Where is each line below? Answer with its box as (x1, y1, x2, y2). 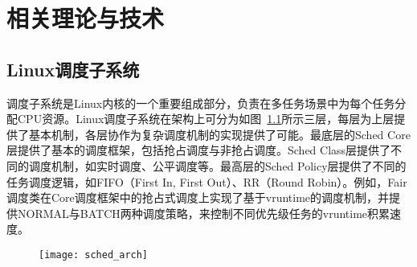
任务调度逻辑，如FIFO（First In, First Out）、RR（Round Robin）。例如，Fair (6, 173, 407, 190)
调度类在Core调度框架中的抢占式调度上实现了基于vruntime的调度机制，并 (6, 189, 390, 206)
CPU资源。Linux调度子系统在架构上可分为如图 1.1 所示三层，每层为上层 (17, 110, 395, 127)
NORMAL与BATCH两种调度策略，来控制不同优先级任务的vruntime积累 (17, 204, 390, 221)
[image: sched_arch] (39, 249, 149, 261)
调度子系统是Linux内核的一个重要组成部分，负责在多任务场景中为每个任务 (6, 94, 395, 111)
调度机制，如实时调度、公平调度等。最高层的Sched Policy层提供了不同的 (28, 157, 407, 174)
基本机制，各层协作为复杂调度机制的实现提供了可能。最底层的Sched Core (28, 125, 411, 142)
